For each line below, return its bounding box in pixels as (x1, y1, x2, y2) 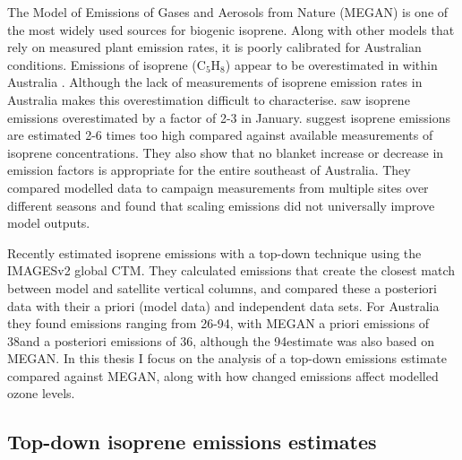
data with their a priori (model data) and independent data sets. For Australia (7, 296, 440, 315)
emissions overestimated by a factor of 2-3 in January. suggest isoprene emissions (7, 108, 450, 126)
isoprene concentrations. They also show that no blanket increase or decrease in (7, 143, 444, 161)
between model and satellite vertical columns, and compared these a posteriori (7, 278, 437, 297)
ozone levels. (7, 384, 75, 403)
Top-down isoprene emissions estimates (7, 428, 377, 456)
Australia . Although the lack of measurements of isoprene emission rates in (7, 73, 423, 91)
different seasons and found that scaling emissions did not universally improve (7, 195, 435, 214)
